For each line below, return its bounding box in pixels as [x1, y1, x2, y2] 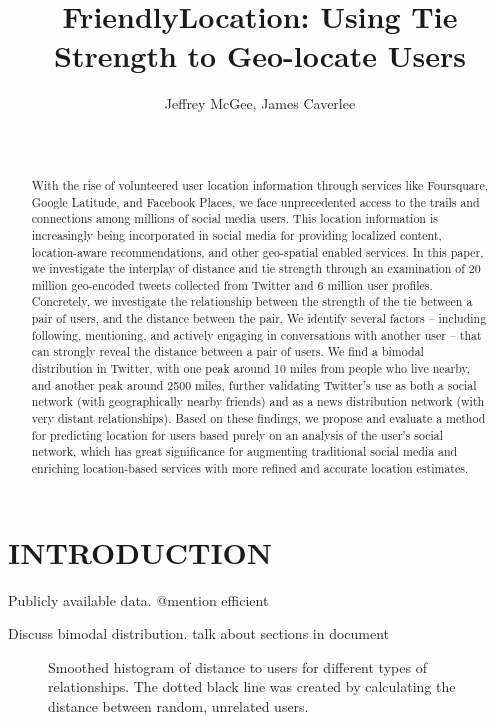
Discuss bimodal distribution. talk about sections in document [8, 623, 390, 644]
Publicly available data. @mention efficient [8, 589, 269, 610]
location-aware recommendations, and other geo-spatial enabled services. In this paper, [31, 243, 484, 260]
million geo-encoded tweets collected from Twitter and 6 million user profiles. [31, 276, 433, 293]
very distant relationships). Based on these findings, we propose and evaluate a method [31, 410, 486, 427]
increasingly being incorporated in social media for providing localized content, [31, 226, 442, 243]
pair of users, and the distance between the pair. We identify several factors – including [31, 310, 487, 327]
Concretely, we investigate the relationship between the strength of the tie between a [31, 293, 473, 310]
